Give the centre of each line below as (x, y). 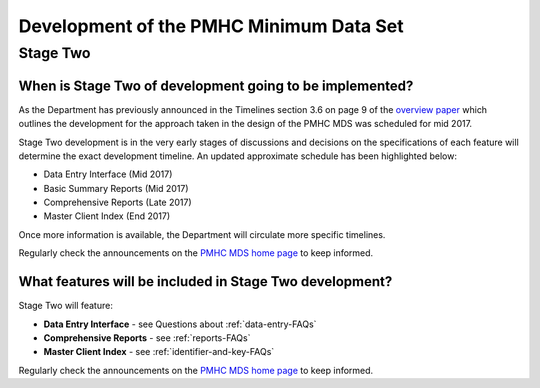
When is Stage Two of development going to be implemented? (216, 85)
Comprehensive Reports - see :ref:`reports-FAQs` (147, 337)
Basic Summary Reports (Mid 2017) (116, 188)
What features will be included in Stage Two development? (205, 281)
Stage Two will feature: (66, 306)
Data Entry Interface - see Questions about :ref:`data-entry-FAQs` (180, 324)
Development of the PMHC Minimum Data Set (211, 26)
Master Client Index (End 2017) (107, 216)
